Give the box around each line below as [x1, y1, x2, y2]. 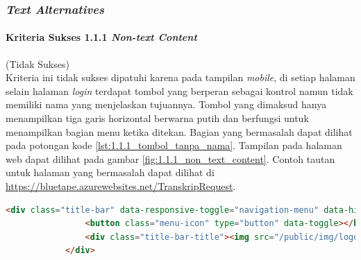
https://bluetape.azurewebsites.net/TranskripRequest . [6, 178, 236, 193]
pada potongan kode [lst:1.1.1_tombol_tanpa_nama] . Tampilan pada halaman [6, 138, 342, 153]
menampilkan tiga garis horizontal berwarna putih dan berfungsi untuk [6, 111, 309, 125]
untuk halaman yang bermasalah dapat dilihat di [6, 165, 215, 180]
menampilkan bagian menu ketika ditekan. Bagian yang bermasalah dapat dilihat [6, 124, 353, 139]
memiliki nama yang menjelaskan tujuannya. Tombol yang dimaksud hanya [6, 97, 327, 112]
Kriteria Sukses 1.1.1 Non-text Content [6, 30, 197, 44]
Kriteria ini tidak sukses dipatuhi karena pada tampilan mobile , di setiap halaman [6, 70, 355, 85]
